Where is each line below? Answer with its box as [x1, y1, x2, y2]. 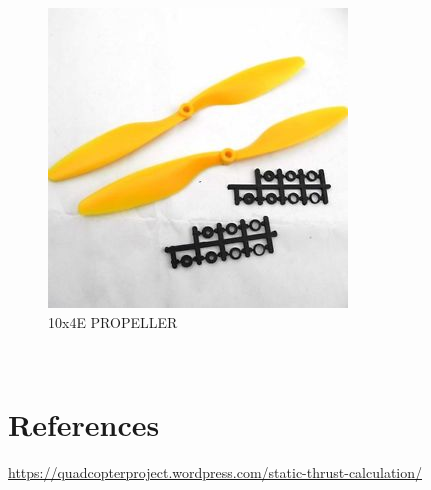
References [8, 403, 160, 444]
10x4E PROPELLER [48, 311, 178, 332]
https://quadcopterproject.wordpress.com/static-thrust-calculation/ [8, 461, 423, 482]
